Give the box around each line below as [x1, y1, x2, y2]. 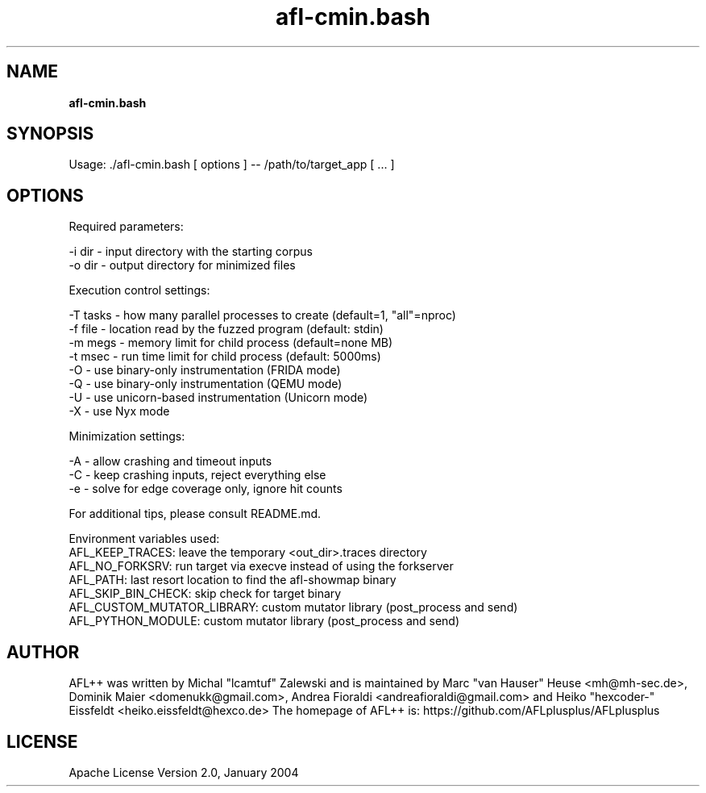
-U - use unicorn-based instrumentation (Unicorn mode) [69, 390, 368, 405]
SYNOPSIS [6, 123, 94, 144]
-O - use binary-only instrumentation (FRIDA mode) [69, 363, 341, 378]
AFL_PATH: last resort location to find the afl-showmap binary [69, 573, 397, 587]
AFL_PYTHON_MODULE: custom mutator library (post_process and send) [69, 614, 460, 628]
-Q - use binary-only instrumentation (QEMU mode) [69, 377, 343, 391]
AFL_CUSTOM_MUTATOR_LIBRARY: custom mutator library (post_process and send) [69, 600, 518, 615]
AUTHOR [6, 641, 80, 662]
